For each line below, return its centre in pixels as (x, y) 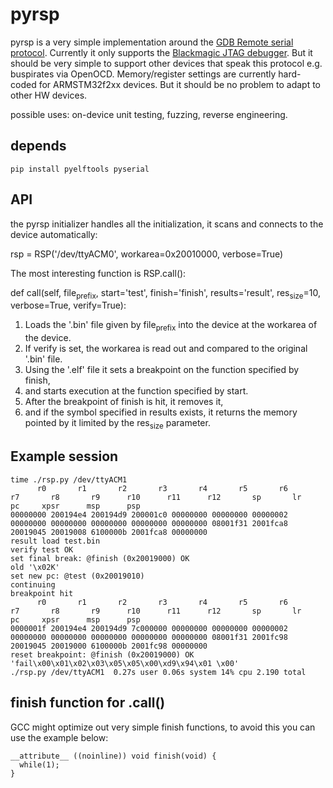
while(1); (39, 764)
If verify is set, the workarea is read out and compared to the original (166, 349)
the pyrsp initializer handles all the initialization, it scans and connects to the (167, 224)
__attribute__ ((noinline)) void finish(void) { (113, 756)
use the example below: (59, 737)
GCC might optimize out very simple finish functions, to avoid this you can (163, 727)
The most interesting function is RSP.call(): (98, 273)
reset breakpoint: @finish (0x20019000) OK (102, 654)
